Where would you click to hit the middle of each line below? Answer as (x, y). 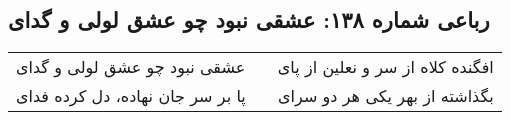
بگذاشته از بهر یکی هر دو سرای (386, 96)
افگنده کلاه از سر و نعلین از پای (385, 67)
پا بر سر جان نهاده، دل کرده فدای (131, 96)
